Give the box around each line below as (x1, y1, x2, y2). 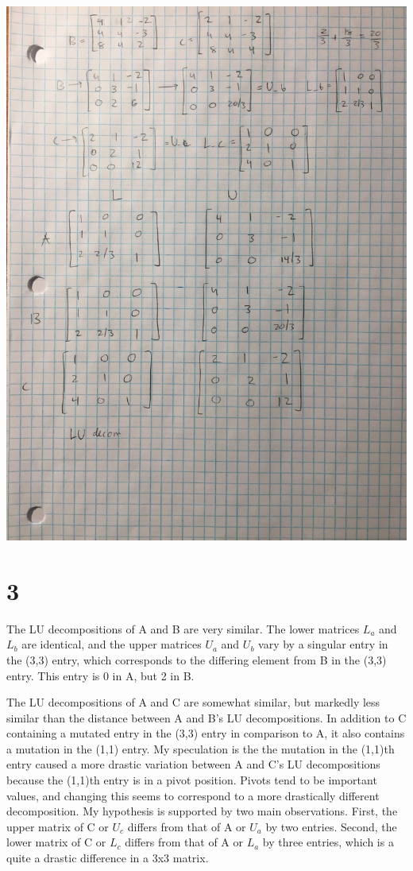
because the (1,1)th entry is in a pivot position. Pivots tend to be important (6, 772, 377, 788)
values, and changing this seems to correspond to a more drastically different (6, 787, 380, 803)
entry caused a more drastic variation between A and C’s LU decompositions (6, 756, 380, 772)
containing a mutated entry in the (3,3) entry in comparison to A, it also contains (6, 725, 405, 741)
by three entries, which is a (262, 834, 394, 850)
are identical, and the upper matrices (21, 636, 202, 652)
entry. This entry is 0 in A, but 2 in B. (6, 667, 195, 683)
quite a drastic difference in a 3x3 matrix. (6, 850, 209, 866)
